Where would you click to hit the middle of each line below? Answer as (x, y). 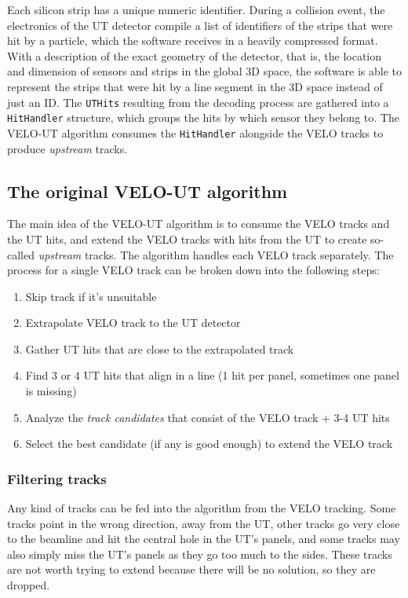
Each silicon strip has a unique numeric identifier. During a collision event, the (196, 9)
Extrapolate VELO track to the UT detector (133, 323)
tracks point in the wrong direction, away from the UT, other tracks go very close (204, 523)
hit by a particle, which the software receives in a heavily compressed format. (193, 40)
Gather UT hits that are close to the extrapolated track (160, 349)
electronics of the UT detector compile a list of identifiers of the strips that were (200, 25)
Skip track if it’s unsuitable (91, 296)
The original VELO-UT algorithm (148, 191)
